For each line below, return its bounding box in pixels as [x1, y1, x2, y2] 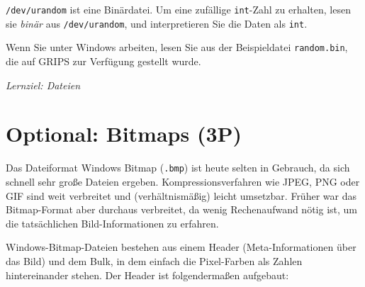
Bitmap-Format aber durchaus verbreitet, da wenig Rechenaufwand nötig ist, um [6, 202, 358, 217]
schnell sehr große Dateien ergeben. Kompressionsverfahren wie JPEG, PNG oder [6, 174, 360, 188]
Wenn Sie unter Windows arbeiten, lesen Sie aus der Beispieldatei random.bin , [6, 40, 348, 55]
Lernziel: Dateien [6, 77, 81, 92]
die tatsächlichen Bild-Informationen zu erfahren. [6, 215, 219, 230]
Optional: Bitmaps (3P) [6, 119, 242, 148]
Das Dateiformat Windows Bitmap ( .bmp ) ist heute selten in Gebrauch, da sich [6, 160, 350, 175]
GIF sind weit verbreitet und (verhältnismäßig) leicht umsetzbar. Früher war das [6, 188, 356, 203]
